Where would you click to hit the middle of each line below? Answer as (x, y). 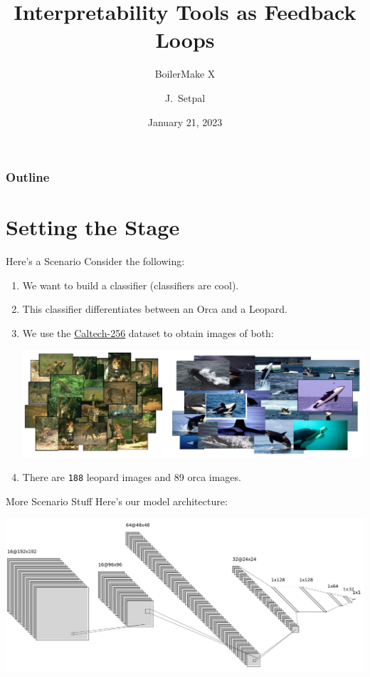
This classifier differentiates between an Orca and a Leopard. (155, 309)
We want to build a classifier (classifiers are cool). (131, 285)
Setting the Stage (93, 227)
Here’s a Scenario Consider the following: (95, 261)
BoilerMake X (185, 74)
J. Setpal (185, 97)
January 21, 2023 (185, 122)
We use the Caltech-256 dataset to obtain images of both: (148, 332)
